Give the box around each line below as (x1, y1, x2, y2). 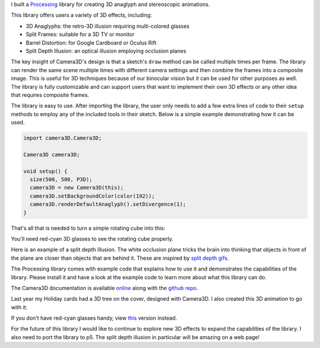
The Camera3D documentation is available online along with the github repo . (11, 284, 199, 291)
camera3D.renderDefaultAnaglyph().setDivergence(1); (30, 201, 186, 208)
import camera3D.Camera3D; (23, 135, 102, 141)
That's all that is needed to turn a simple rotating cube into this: (11, 224, 165, 231)
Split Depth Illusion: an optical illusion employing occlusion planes (25, 47, 187, 54)
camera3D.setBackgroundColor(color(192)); (30, 192, 155, 199)
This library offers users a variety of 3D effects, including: (11, 12, 152, 19)
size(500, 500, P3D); (30, 176, 93, 183)
